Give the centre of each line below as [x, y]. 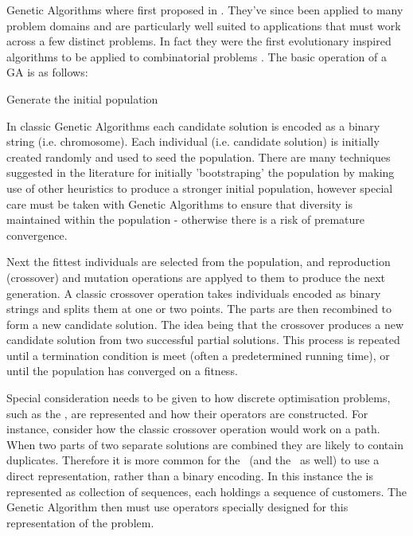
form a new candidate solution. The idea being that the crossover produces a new [205, 324]
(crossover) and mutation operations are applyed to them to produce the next [196, 277]
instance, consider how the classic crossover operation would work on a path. [193, 429]
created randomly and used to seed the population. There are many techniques [199, 156]
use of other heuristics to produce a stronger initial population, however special [200, 188]
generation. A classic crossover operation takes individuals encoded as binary [194, 293]
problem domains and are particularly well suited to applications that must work [204, 25]
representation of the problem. [80, 522]
